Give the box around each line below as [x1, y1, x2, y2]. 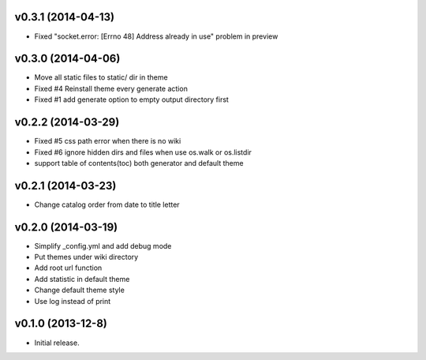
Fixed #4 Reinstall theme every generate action [34, 84, 189, 93]
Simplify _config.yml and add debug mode [34, 241, 172, 250]
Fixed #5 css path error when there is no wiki [34, 137, 181, 146]
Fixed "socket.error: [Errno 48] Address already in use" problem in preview [34, 32, 278, 41]
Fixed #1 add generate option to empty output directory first [34, 95, 229, 104]
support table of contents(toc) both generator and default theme [34, 158, 244, 167]
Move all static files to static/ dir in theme [34, 73, 169, 82]
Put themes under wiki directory [34, 253, 139, 262]
